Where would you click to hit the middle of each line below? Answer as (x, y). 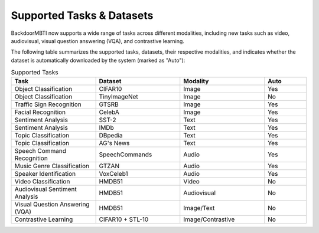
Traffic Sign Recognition (48, 104)
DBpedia (111, 136)
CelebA (109, 112)
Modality (196, 81)
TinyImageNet (118, 97)
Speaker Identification (45, 174)
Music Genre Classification (52, 166)
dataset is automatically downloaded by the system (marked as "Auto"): (98, 60)
